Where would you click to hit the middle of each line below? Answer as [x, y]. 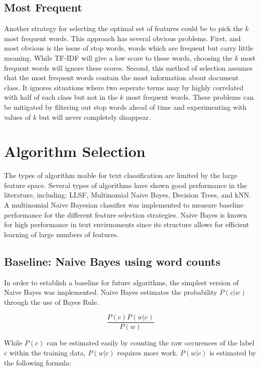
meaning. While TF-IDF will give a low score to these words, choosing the [118, 57]
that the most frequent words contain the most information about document [121, 77]
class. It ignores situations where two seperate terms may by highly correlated [124, 87]
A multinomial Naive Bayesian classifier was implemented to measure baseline [124, 205]
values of [17, 117]
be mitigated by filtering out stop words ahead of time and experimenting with [125, 107]
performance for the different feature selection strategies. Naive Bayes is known [126, 214]
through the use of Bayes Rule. [51, 302]
